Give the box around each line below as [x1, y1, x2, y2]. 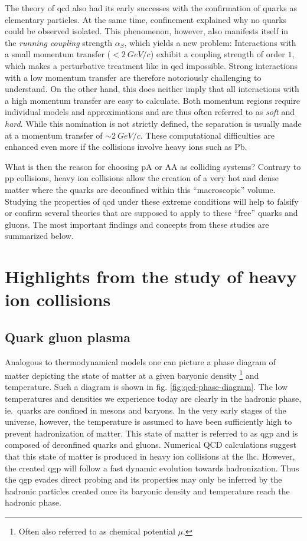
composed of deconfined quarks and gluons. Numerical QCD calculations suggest [5, 438, 296, 451]
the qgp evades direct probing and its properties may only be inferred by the [5, 473, 282, 486]
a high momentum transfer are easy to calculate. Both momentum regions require [5, 94, 300, 106]
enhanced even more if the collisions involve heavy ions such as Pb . [5, 140, 247, 153]
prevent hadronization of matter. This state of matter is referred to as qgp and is [5, 427, 298, 439]
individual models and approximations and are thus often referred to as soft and [5, 106, 295, 118]
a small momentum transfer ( [5, 48, 111, 60]
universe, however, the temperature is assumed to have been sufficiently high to [5, 415, 292, 428]
